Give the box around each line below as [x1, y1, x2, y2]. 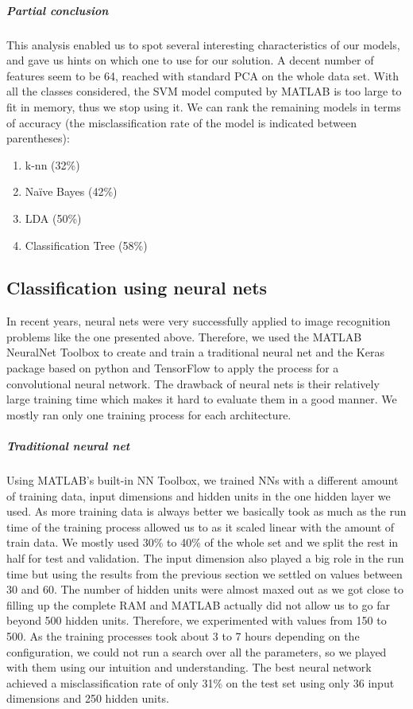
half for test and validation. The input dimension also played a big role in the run [6, 549, 404, 566]
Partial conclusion [6, 2, 109, 18]
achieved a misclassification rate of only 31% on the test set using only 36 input [6, 674, 395, 691]
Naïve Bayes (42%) [25, 183, 118, 200]
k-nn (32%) [25, 156, 80, 173]
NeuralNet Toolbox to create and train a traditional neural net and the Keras [6, 344, 384, 360]
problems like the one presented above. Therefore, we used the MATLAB [6, 328, 362, 345]
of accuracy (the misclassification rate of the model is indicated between [6, 114, 357, 131]
